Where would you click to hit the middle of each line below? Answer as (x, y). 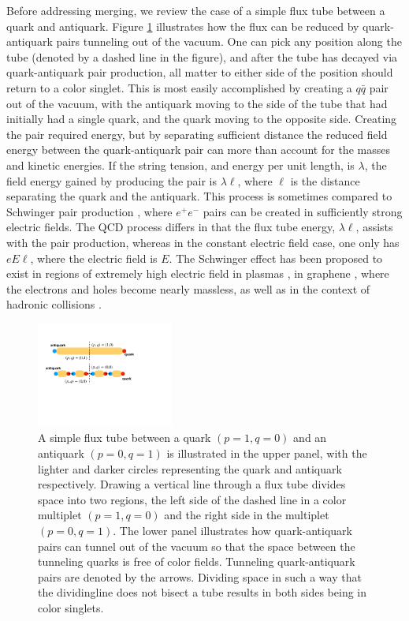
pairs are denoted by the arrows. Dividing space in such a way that (200, 576)
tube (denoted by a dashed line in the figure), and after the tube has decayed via (202, 56)
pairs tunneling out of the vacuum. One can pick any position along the (229, 41)
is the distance (325, 180)
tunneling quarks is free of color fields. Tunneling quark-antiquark (197, 561)
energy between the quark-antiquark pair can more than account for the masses (198, 150)
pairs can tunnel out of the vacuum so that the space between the (197, 546)
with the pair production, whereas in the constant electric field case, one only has (203, 242)
